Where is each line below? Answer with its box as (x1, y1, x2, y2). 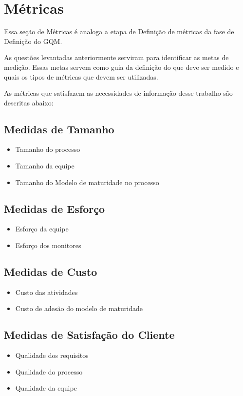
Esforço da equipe (15, 224, 69, 234)
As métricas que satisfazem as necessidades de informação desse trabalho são (4, 88, 233, 98)
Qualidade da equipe (15, 383, 77, 393)
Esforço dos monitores (15, 240, 81, 250)
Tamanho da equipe (15, 161, 75, 171)
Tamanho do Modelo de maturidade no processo (15, 177, 159, 187)
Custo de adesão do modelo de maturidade (15, 303, 143, 313)
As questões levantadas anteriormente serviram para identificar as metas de (4, 52, 229, 63)
